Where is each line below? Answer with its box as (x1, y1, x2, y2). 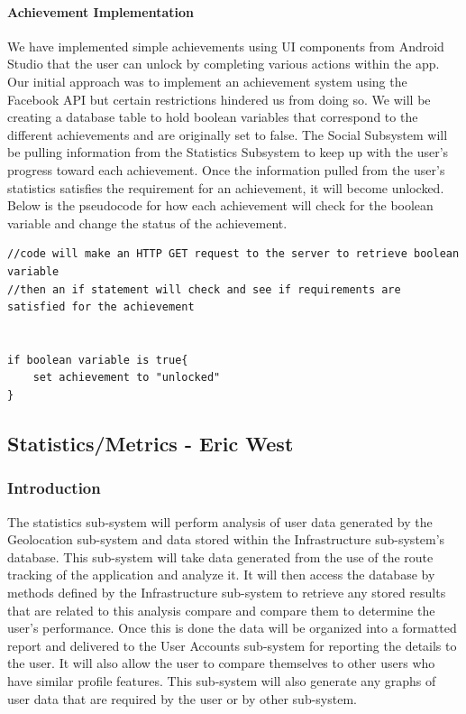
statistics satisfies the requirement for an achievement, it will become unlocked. (7, 178, 444, 197)
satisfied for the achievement (7, 301, 195, 314)
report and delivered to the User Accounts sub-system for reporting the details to (7, 635, 457, 654)
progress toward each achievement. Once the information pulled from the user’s (7, 160, 445, 179)
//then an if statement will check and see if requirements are (7, 283, 401, 296)
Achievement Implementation (7, 2, 194, 21)
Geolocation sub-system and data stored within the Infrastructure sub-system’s (7, 530, 445, 549)
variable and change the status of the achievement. (7, 213, 288, 232)
